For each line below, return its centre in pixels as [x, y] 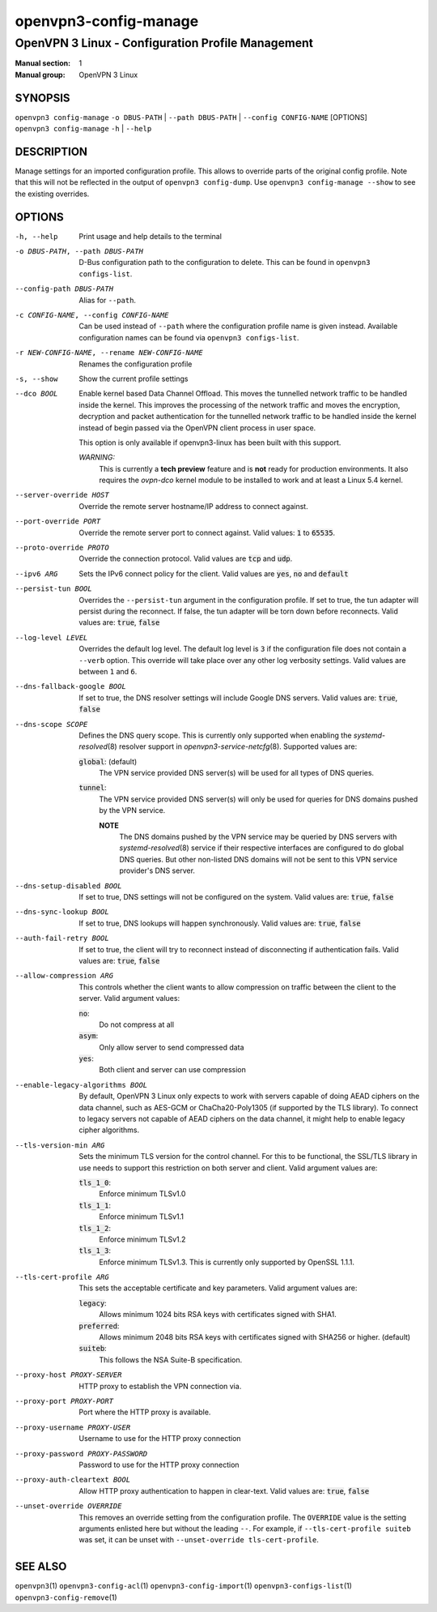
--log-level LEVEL [51, 637]
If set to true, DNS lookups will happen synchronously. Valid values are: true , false [220, 923]
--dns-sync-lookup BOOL [62, 912]
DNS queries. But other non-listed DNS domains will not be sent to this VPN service [259, 859]
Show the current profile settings [134, 378]
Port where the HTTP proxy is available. [145, 1412]
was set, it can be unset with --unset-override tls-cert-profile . [199, 1540]
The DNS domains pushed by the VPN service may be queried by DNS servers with [258, 837]
